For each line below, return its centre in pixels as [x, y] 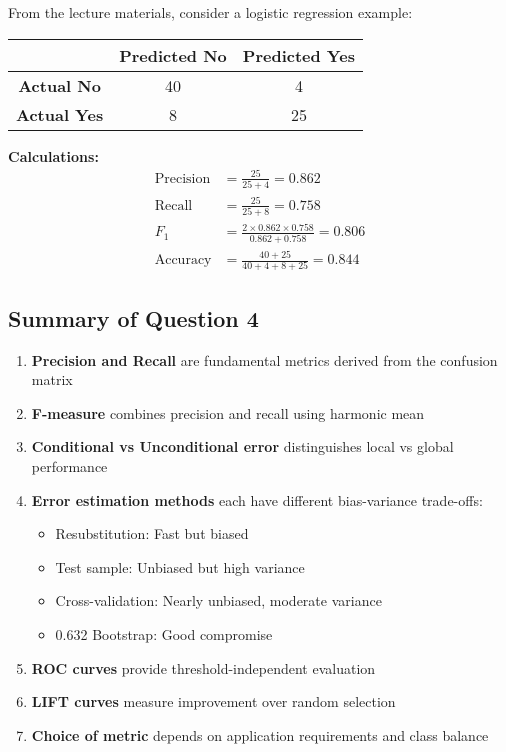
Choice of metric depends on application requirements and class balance [260, 734]
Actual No [59, 85]
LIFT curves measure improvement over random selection [213, 701]
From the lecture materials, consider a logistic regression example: [210, 12]
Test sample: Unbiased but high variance [180, 566]
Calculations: [53, 155]
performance [69, 466]
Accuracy [183, 260]
